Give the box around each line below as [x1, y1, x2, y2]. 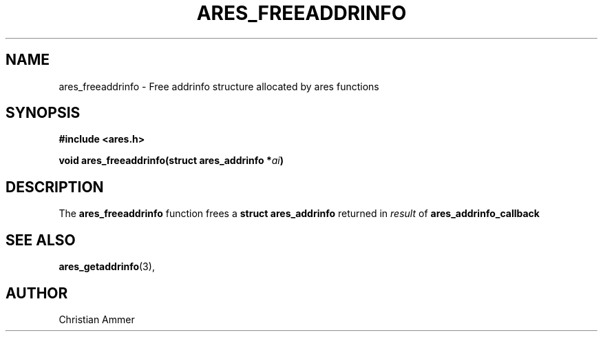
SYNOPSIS [6, 104, 81, 122]
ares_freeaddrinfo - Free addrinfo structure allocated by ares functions [59, 80, 379, 92]
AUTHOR [6, 284, 68, 302]
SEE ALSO [6, 231, 76, 249]
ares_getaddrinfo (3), [59, 261, 155, 273]
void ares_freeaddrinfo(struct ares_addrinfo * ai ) [59, 154, 284, 167]
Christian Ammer [59, 313, 135, 325]
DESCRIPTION [6, 178, 104, 196]
